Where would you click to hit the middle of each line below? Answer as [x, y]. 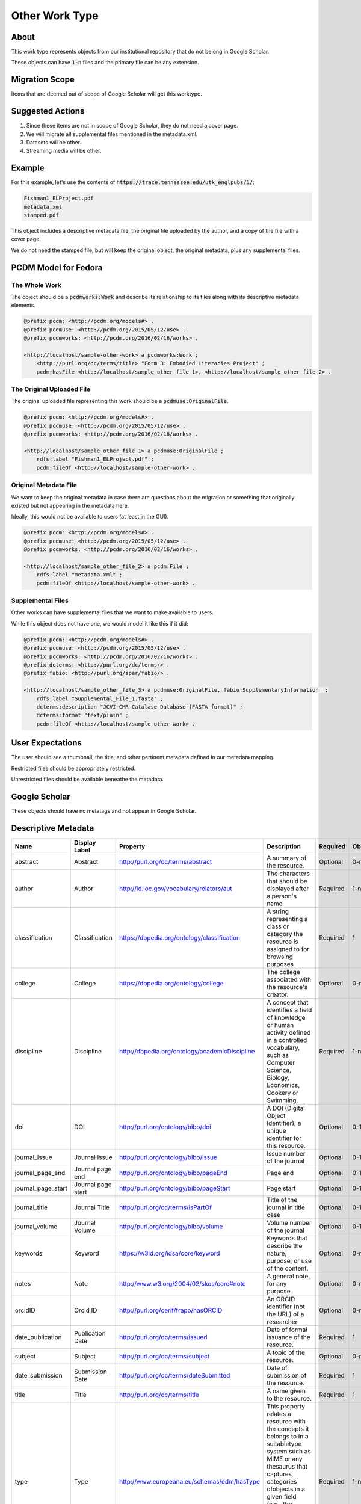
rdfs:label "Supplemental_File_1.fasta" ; [100, 698]
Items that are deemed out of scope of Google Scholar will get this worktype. [106, 94]
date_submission [39, 1375]
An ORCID [281, 1299]
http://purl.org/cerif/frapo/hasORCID [171, 1310]
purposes [280, 964]
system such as [289, 1451]
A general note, [288, 1276]
